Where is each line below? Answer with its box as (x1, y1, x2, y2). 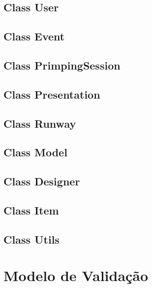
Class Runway (3, 115, 76, 131)
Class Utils (3, 231, 60, 247)
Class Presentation (3, 86, 100, 102)
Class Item (3, 202, 59, 217)
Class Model (3, 144, 67, 160)
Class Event (3, 29, 65, 44)
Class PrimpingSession (3, 57, 121, 72)
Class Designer (3, 174, 80, 189)
